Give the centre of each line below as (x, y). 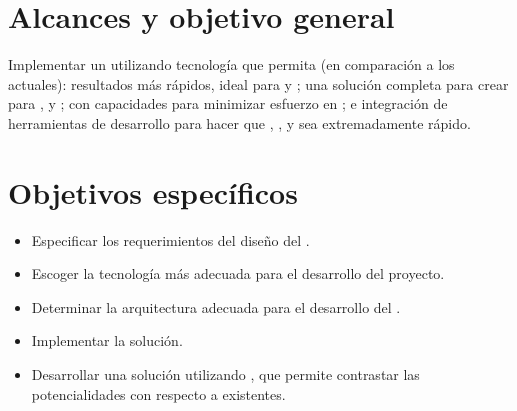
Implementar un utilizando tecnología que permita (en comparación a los (231, 64)
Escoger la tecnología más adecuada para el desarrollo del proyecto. (238, 273)
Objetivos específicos (153, 191)
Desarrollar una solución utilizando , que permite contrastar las (225, 374)
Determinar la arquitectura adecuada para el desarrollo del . (216, 306)
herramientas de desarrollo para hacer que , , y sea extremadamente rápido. (239, 122)
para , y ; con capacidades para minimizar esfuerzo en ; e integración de (228, 103)
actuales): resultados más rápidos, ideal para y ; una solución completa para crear (258, 83)
